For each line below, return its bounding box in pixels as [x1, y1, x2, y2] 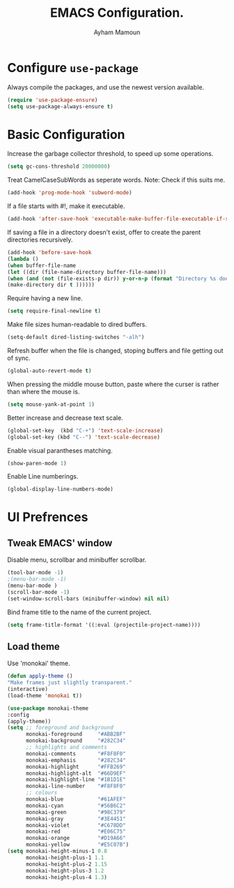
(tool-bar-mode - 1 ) [7, 569, 64, 576]
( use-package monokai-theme [7, 704, 89, 712]
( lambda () [7, 255, 39, 263]
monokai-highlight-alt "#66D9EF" [25, 770, 127, 777]
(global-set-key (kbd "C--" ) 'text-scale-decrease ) [7, 433, 160, 441]
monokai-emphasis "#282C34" [25, 757, 127, 764]
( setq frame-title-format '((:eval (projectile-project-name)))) [7, 621, 201, 628]
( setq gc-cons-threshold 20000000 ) [7, 163, 111, 170]
